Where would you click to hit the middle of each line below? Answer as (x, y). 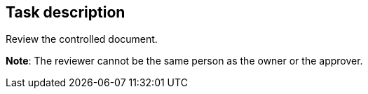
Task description (66, 12)
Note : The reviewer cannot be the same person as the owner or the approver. (184, 61)
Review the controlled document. (82, 39)
